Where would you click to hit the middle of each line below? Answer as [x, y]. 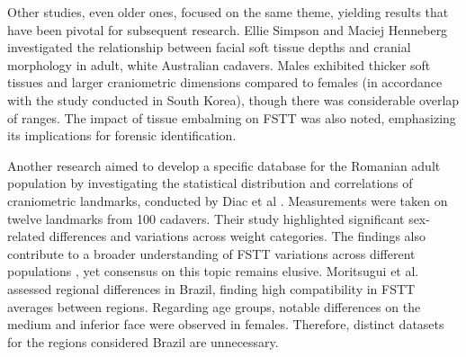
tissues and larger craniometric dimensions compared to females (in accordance [225, 82]
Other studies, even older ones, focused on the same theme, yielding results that [228, 12]
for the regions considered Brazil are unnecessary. [143, 341]
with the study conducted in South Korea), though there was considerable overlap [233, 99]
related [27, 236]
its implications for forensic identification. [122, 135]
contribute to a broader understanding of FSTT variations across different [211, 253]
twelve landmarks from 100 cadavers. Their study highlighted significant [206, 218]
